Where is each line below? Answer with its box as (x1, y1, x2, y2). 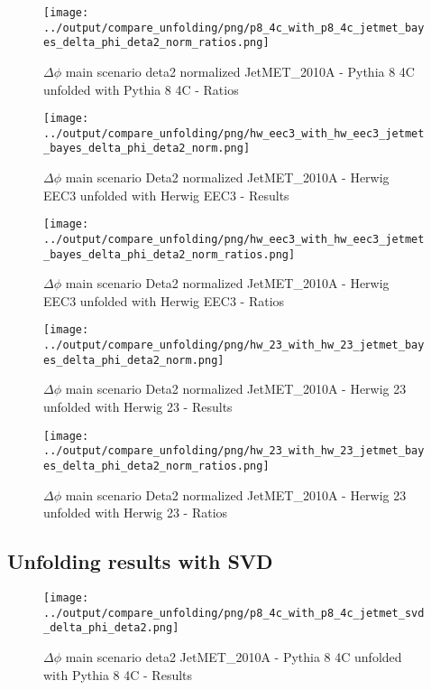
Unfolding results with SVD (7, 547, 273, 575)
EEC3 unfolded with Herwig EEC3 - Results (43, 185, 289, 204)
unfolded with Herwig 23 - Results (43, 397, 233, 416)
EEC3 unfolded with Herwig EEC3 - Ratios (43, 291, 285, 310)
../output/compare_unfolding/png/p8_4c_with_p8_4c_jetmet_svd (43, 606, 425, 620)
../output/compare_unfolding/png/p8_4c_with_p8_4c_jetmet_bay (43, 21, 425, 34)
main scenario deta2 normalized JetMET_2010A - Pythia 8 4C (65, 61, 415, 80)
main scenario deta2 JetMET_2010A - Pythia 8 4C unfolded (65, 647, 402, 666)
